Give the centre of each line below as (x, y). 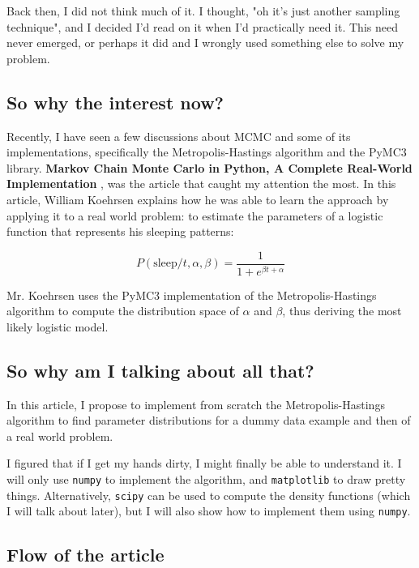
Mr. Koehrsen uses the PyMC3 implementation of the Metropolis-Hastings (192, 295)
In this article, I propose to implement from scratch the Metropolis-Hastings (196, 404)
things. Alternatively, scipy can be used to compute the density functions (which (209, 495)
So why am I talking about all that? (160, 370)
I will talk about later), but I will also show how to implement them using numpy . (209, 511)
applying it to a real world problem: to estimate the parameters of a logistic (195, 215)
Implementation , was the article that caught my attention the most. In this (201, 184)
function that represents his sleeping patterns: (120, 231)
